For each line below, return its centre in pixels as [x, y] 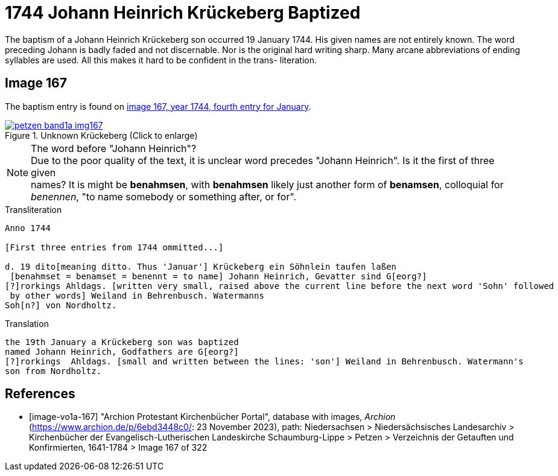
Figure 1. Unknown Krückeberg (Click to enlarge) [101, 135]
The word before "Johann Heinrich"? [114, 148]
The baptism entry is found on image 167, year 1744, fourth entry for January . [158, 106]
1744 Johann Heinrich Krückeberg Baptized [183, 13]
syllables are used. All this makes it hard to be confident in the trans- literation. [161, 60]
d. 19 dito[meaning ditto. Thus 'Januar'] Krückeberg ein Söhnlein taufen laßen [201, 266]
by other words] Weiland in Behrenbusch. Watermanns [137, 295]
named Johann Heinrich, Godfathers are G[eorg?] [122, 351]
